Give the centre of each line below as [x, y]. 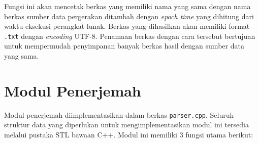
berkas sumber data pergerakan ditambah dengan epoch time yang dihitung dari [129, 16]
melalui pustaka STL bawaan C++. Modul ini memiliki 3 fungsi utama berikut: [129, 134]
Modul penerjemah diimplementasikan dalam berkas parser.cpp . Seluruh [119, 114]
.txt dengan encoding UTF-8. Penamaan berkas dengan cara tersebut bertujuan [130, 36]
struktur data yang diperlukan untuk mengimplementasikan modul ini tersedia [126, 125]
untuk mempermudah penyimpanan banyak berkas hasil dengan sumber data [124, 46]
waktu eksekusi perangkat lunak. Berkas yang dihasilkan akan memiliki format [127, 26]
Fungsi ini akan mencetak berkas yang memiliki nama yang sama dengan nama [127, 6]
